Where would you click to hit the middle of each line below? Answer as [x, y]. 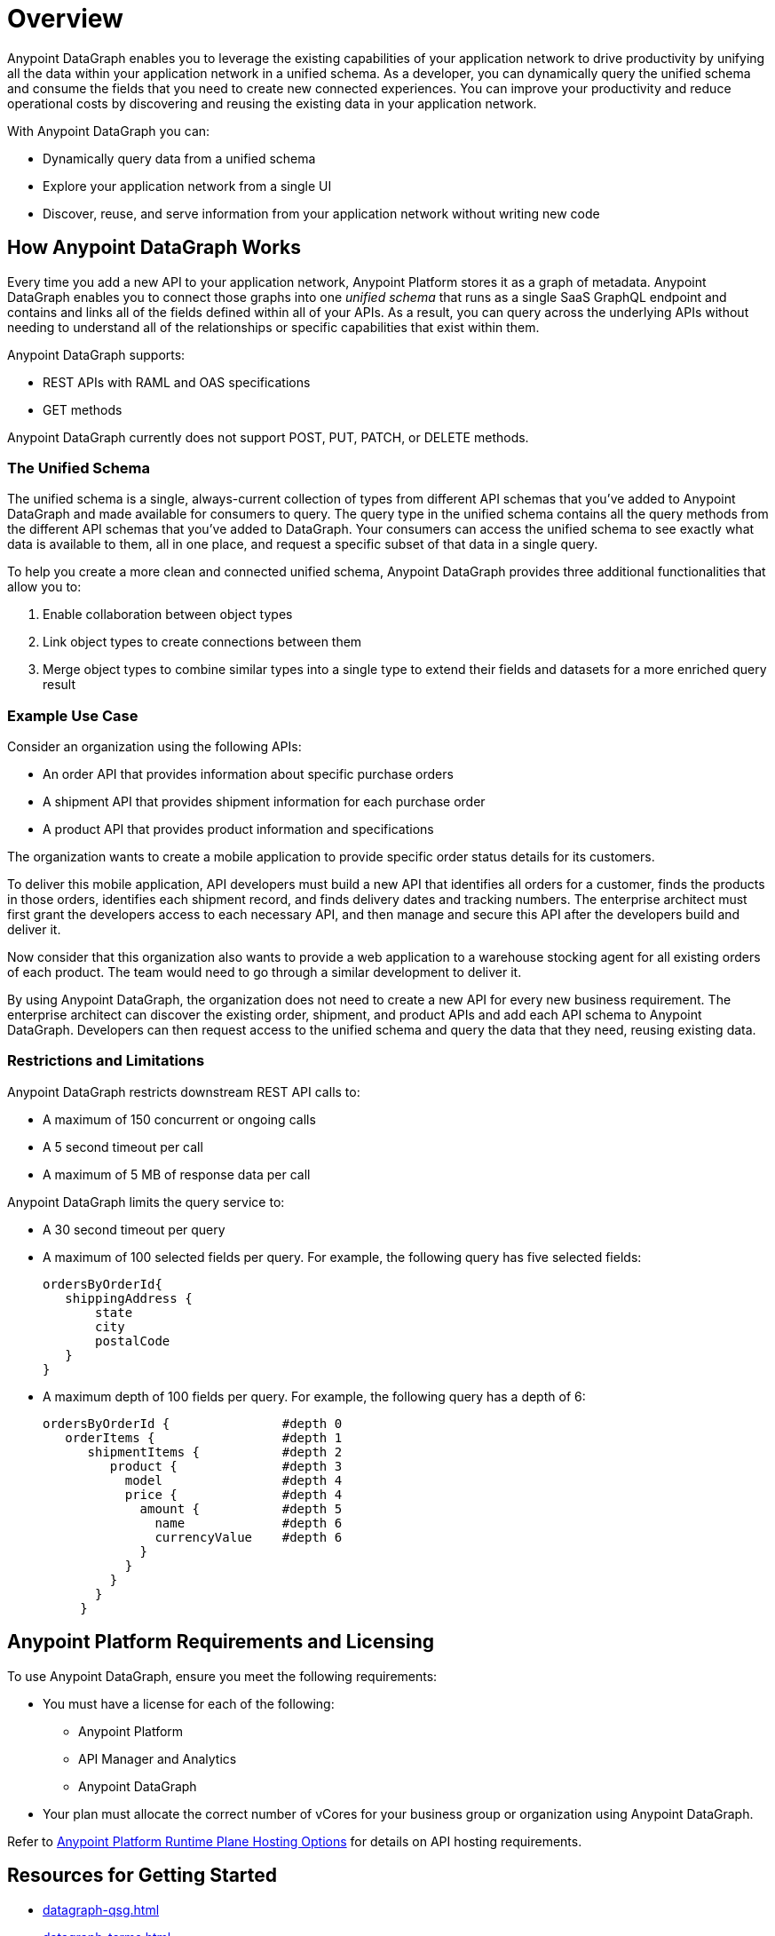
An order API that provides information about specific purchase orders [248, 774]
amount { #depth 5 [241, 1508]
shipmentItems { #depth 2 [215, 1452]
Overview [65, 19]
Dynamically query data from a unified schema [179, 158]
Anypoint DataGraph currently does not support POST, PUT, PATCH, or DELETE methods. [268, 437]
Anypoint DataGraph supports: [96, 354]
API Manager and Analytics [158, 1758]
